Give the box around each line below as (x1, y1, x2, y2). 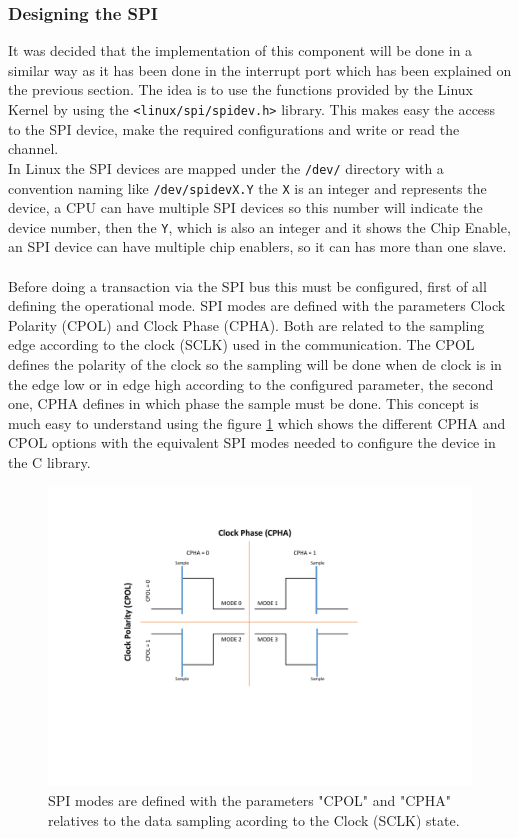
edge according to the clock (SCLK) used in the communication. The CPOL (8, 334, 475, 355)
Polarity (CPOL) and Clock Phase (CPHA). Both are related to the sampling (8, 314, 485, 335)
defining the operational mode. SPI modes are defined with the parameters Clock (8, 295, 506, 316)
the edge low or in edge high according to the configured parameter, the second (8, 373, 494, 394)
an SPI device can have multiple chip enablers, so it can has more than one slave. (8, 236, 507, 257)
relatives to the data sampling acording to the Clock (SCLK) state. (48, 809, 460, 830)
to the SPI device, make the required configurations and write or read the (8, 118, 460, 139)
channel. (8, 138, 59, 159)
